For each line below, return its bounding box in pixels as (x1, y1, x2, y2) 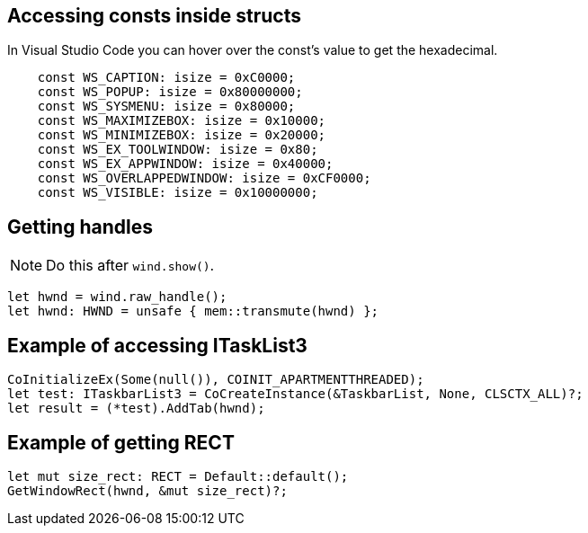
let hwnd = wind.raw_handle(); (7, 289, 227, 305)
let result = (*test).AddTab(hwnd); (7, 401, 265, 416)
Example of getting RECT (7, 431, 235, 454)
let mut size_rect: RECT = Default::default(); (7, 468, 349, 484)
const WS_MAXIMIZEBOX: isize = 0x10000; (37, 113, 326, 129)
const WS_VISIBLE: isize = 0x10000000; (37, 185, 318, 200)
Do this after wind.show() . (46, 256, 215, 275)
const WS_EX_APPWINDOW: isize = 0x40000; (37, 156, 334, 172)
